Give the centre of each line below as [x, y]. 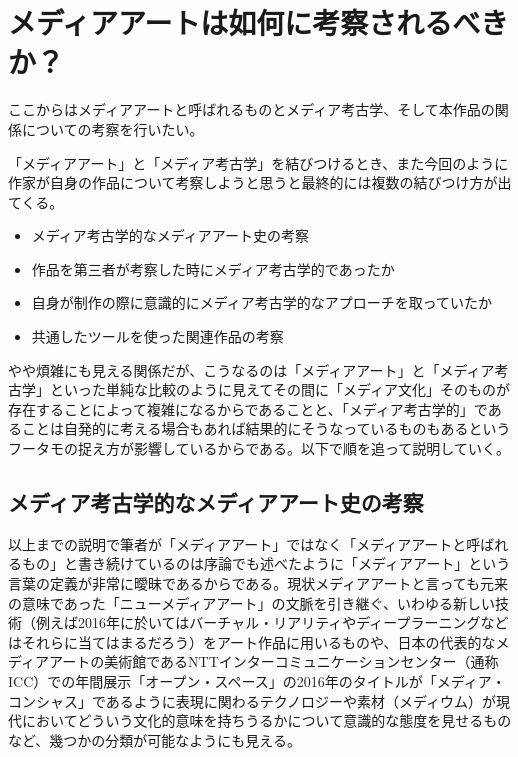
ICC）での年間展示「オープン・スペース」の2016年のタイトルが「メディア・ [257, 680]
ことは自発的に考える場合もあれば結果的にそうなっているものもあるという [266, 428]
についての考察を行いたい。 [112, 128]
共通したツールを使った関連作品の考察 [157, 336]
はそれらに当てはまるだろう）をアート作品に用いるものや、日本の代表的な [252, 641]
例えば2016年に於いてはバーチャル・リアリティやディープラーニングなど [272, 622]
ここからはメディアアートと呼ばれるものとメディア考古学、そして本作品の [251, 109]
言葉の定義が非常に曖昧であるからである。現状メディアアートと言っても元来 [258, 583]
